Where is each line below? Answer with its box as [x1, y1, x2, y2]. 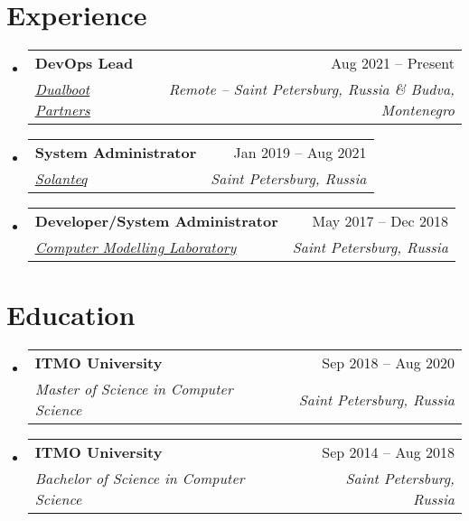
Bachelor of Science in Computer [34, 468, 245, 489]
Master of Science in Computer [34, 378, 233, 400]
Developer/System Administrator [34, 210, 278, 232]
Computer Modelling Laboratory [34, 237, 237, 258]
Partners [34, 99, 90, 121]
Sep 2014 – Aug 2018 [322, 442, 455, 463]
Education [6, 296, 136, 333]
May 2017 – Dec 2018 [312, 210, 448, 232]
